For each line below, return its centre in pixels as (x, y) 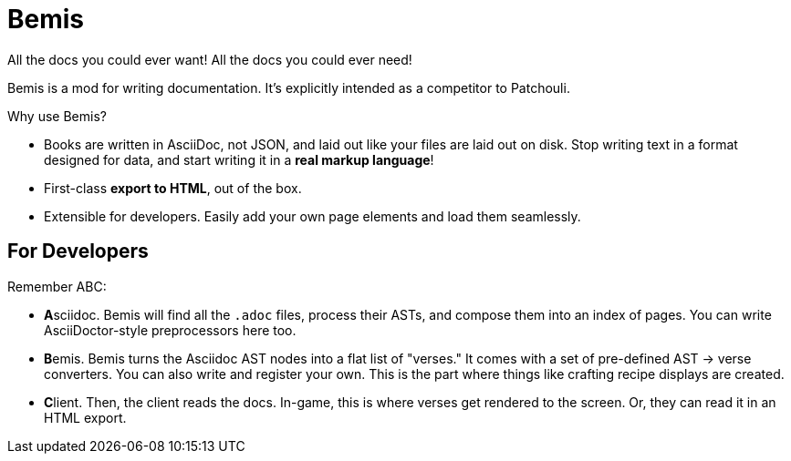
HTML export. (85, 417)
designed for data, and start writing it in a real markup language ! (239, 159)
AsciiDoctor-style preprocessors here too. (170, 330)
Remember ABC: (57, 286)
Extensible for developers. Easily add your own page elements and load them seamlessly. (312, 216)
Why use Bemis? (57, 116)
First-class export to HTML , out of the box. (173, 188)
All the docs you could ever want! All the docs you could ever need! (210, 59)
